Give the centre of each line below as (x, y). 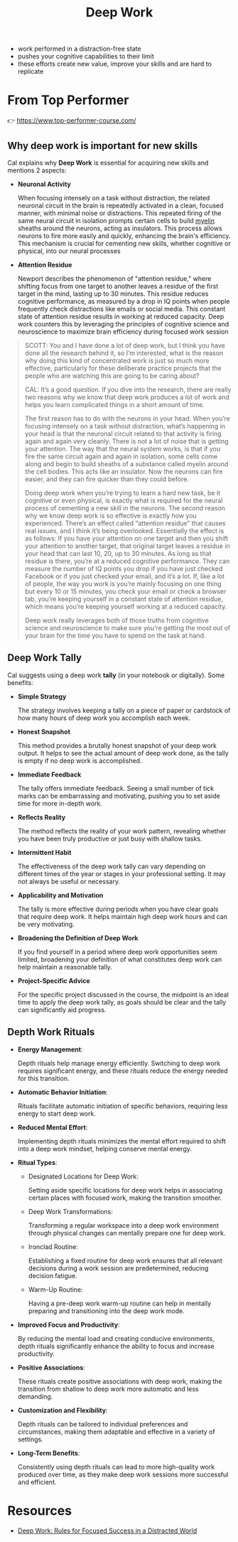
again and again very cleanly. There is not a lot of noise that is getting (126, 441)
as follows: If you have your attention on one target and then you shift (126, 538)
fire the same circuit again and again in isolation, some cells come (121, 456)
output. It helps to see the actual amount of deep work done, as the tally (123, 753)
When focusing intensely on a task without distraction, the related (114, 197)
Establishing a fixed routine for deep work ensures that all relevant (125, 1260)
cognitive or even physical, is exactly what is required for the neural (124, 500)
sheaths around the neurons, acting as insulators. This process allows (120, 228)
